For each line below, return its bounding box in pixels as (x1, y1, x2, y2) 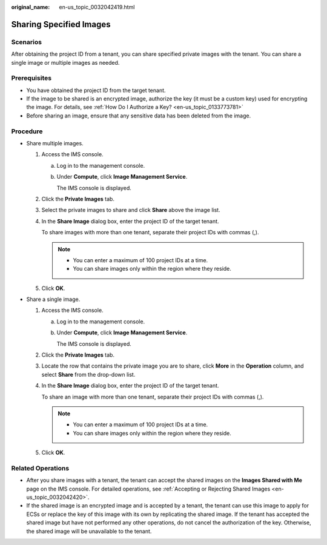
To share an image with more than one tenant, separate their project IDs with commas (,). (41, 393, 264, 400)
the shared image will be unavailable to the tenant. (26, 527, 152, 535)
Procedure (11, 127, 43, 136)
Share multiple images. (26, 140, 84, 147)
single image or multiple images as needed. (11, 59, 120, 66)
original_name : (11, 4, 50, 10)
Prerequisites (11, 74, 51, 82)
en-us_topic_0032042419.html (59, 4, 135, 10)
